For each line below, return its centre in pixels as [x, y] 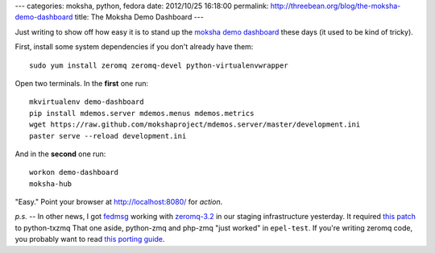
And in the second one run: [60, 154]
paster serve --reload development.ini [108, 136]
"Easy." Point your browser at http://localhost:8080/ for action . [119, 202]
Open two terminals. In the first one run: [82, 83]
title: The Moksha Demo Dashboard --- [139, 17]
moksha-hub [51, 184]
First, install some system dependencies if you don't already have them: [134, 47]
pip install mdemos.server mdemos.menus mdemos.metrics [142, 113]
